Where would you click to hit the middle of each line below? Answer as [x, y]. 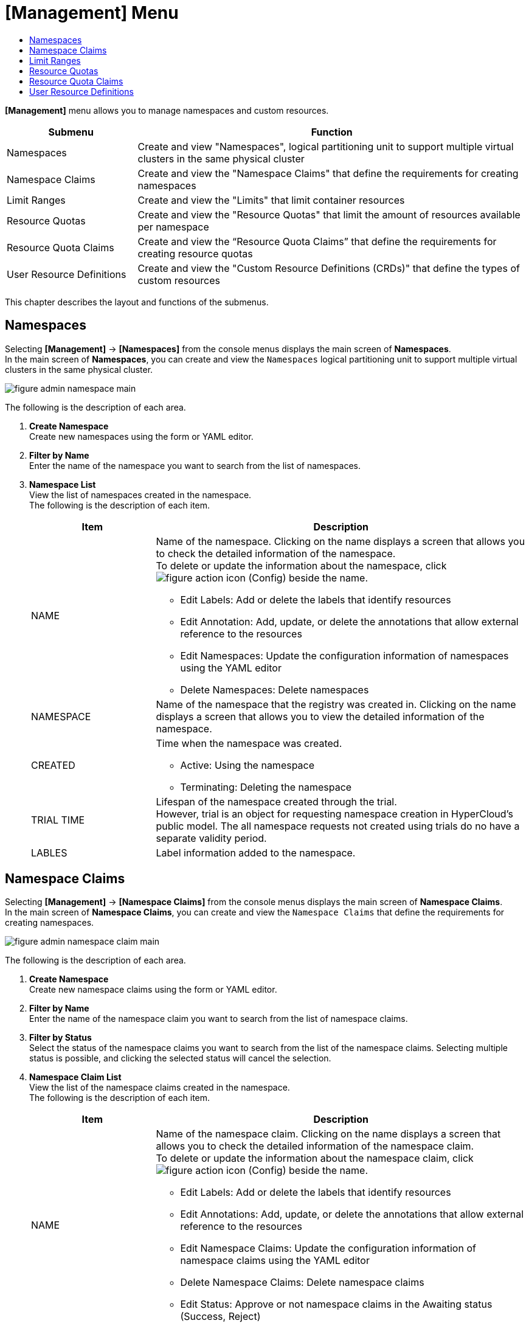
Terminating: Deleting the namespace [266, 787]
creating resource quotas [195, 253]
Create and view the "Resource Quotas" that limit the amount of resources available [329, 214]
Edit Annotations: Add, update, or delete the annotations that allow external [352, 1214]
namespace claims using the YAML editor [275, 1261]
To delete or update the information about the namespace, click [301, 565]
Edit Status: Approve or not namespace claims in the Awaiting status [336, 1304]
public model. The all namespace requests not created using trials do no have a [338, 826]
